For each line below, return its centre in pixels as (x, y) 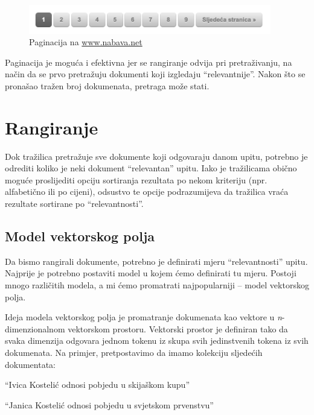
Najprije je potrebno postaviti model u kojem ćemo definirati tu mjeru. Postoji (151, 273)
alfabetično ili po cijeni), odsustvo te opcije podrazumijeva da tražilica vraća (147, 192)
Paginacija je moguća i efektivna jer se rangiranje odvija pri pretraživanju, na (149, 62)
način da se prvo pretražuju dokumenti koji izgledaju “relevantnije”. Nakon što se (155, 74)
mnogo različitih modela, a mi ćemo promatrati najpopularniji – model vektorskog (157, 284)
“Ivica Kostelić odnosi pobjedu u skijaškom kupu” (97, 385)
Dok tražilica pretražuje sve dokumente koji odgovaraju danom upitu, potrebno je (156, 156)
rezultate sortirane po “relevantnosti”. (74, 203)
